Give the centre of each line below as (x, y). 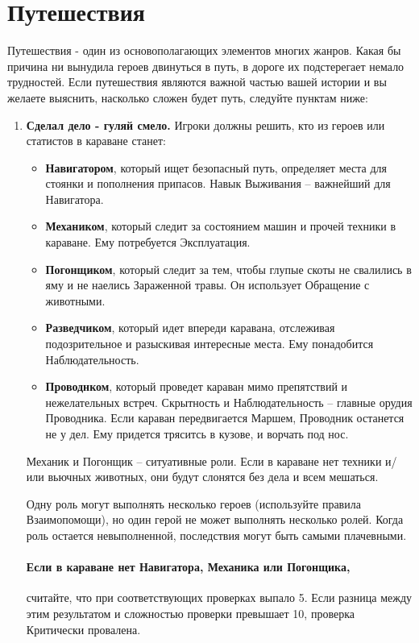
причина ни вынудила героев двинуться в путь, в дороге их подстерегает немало (206, 66)
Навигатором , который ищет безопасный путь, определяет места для (216, 167)
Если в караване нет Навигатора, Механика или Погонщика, (188, 567)
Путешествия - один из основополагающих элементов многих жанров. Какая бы (204, 50)
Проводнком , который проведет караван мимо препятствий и (197, 386)
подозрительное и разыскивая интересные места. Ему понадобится (209, 344)
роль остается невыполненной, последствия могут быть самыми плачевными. (216, 535)
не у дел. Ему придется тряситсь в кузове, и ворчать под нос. (197, 434)
